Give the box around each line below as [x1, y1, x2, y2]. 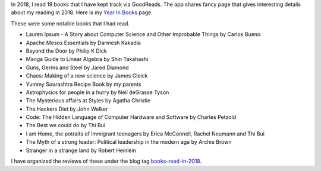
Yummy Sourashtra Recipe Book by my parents [26, 80, 141, 88]
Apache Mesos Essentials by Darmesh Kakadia [26, 39, 141, 46]
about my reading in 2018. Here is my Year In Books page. [11, 9, 153, 16]
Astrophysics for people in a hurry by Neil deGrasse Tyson [26, 89, 169, 96]
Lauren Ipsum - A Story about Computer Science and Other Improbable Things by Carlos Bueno [26, 31, 261, 38]
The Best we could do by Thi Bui [26, 122, 106, 129]
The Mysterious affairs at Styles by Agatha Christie [26, 97, 151, 104]
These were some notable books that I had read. [11, 20, 130, 27]
